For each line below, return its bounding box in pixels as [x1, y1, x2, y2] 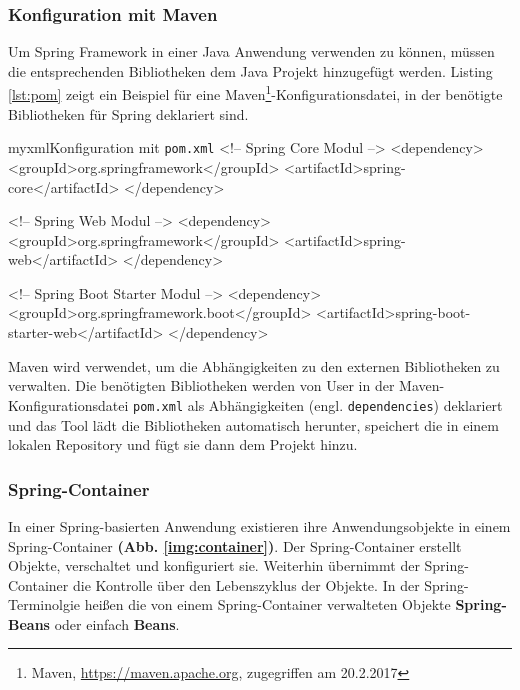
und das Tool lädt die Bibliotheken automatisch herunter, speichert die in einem [8, 414, 499, 435]
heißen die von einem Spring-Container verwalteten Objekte [84, 594, 451, 615]
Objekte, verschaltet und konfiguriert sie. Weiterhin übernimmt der [8, 555, 420, 576]
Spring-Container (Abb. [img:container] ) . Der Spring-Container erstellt [8, 535, 462, 556]
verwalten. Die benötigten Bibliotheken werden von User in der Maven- [8, 375, 445, 396]
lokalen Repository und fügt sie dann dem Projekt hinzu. [8, 434, 358, 455]
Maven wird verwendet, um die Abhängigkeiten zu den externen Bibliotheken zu [8, 355, 500, 376]
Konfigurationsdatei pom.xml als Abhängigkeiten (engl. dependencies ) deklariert [8, 394, 503, 415]
